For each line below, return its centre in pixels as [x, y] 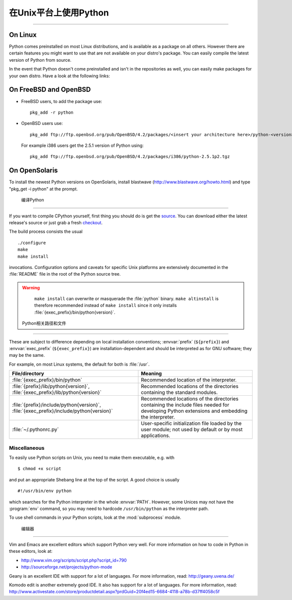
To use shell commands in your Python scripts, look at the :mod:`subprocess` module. [95, 517]
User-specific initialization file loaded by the [191, 424]
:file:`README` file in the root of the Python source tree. [65, 274]
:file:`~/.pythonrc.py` [36, 429]
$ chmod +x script [40, 469]
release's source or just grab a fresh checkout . [56, 222]
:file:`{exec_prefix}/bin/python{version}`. [75, 312]
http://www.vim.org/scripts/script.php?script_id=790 [74, 560]
